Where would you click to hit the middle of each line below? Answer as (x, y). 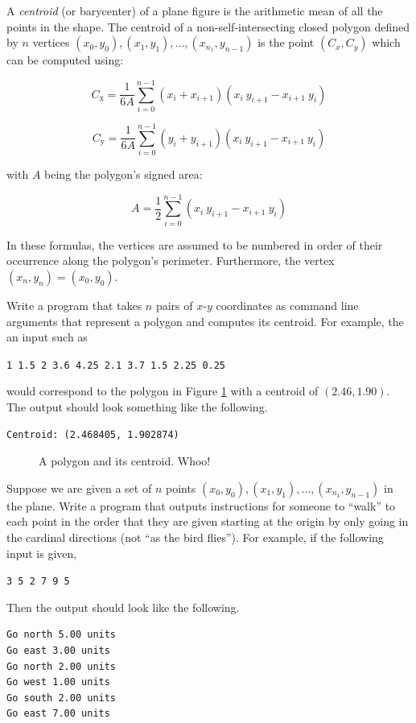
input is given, (42, 553)
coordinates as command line (287, 305)
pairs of (174, 305)
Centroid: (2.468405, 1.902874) (93, 434)
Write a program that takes (74, 305)
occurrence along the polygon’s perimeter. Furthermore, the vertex (171, 260)
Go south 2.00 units (62, 698)
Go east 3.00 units (58, 650)
